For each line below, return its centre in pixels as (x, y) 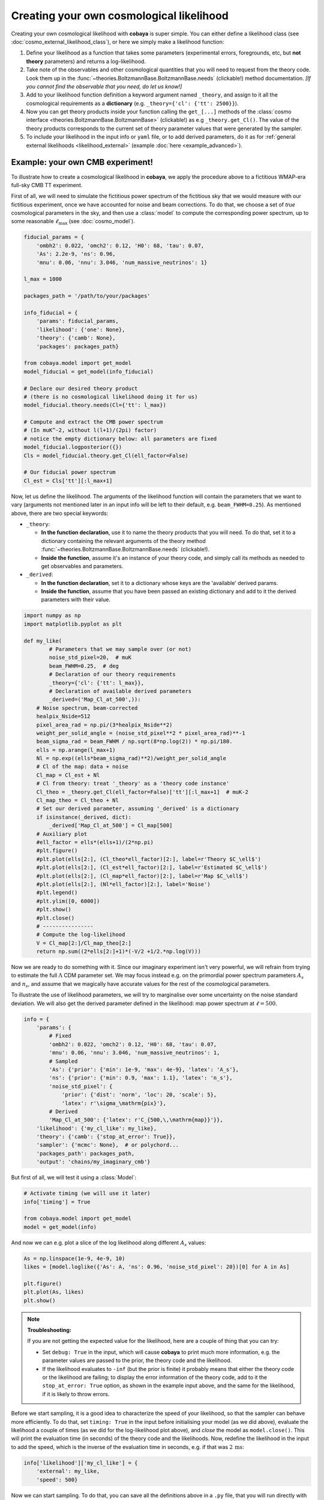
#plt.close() (55, 918)
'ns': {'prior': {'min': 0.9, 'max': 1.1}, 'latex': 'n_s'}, (141, 1078)
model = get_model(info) (60, 1227)
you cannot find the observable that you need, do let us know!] (104, 86)
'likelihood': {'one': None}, (81, 329)
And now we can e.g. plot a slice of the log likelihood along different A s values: (109, 1243)
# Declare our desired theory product (81, 388)
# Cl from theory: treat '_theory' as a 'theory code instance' (133, 784)
